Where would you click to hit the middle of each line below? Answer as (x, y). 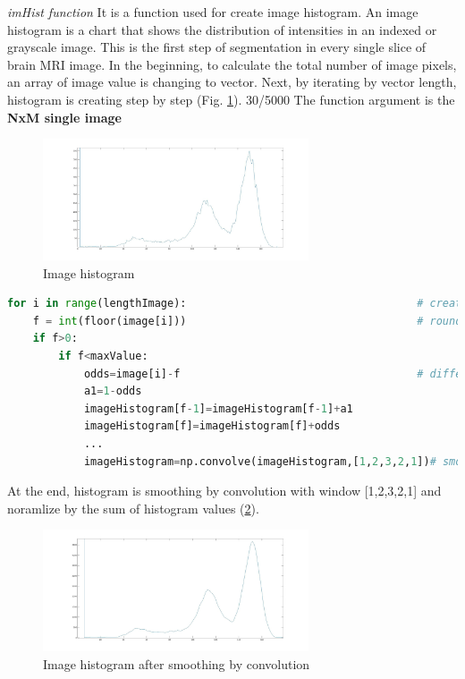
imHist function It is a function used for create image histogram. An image (213, 12)
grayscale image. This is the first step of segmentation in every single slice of (217, 47)
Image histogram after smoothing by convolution (177, 663)
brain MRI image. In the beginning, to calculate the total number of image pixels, (232, 64)
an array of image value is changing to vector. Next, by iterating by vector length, (232, 82)
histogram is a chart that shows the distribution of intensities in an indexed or (222, 29)
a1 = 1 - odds (113, 391)
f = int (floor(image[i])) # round (247, 321)
